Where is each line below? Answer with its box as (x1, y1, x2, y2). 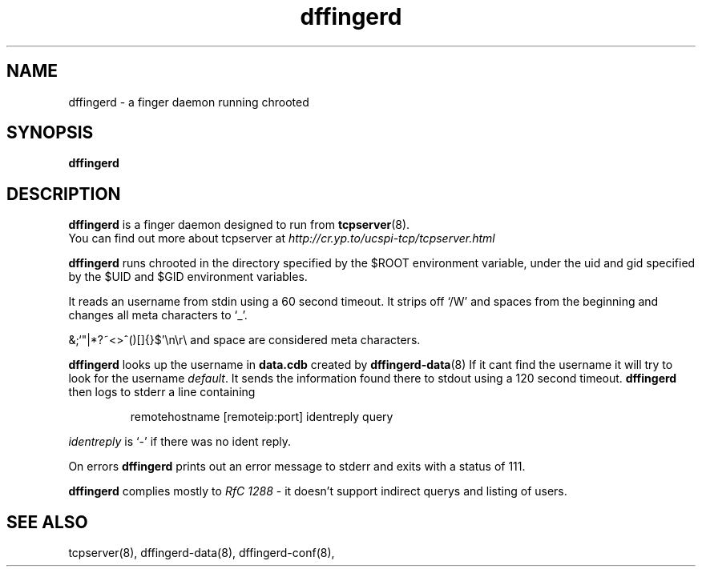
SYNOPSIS (6, 122, 94, 143)
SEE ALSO (6, 511, 88, 532)
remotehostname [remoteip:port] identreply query (130, 410, 393, 424)
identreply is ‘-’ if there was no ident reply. (68, 435, 291, 449)
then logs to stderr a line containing (68, 385, 256, 399)
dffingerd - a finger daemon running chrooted (68, 94, 309, 109)
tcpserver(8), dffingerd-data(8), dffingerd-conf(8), (68, 546, 335, 560)
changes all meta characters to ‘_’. (68, 308, 248, 323)
